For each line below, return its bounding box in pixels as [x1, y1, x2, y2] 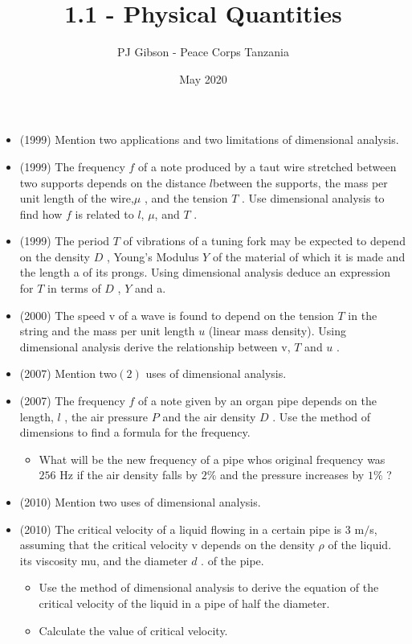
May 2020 [179, 70, 227, 87]
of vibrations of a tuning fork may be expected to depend [123, 232, 406, 249]
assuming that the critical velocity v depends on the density [19, 536, 315, 553]
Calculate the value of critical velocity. [39, 621, 228, 638]
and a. [134, 280, 166, 297]
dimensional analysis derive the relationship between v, [19, 338, 291, 355]
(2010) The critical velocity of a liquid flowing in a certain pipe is [19, 520, 342, 537]
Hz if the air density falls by [59, 466, 198, 483]
